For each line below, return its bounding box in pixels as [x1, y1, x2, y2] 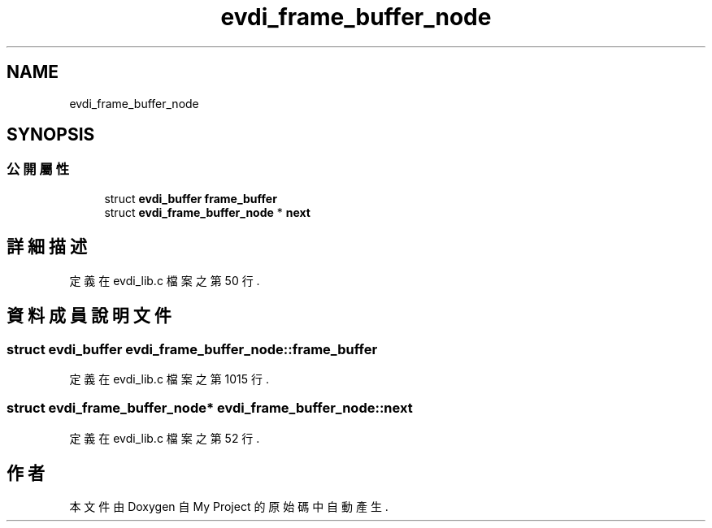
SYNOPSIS [7, 124, 95, 145]
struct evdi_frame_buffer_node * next [104, 205, 310, 219]
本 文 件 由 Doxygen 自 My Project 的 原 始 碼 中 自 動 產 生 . [69, 500, 389, 514]
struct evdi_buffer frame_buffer [104, 191, 277, 206]
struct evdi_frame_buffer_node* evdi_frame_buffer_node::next [7, 400, 413, 417]
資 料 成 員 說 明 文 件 [7, 305, 171, 327]
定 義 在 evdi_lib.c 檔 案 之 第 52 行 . [69, 431, 260, 445]
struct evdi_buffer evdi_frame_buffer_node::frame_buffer [7, 340, 378, 357]
